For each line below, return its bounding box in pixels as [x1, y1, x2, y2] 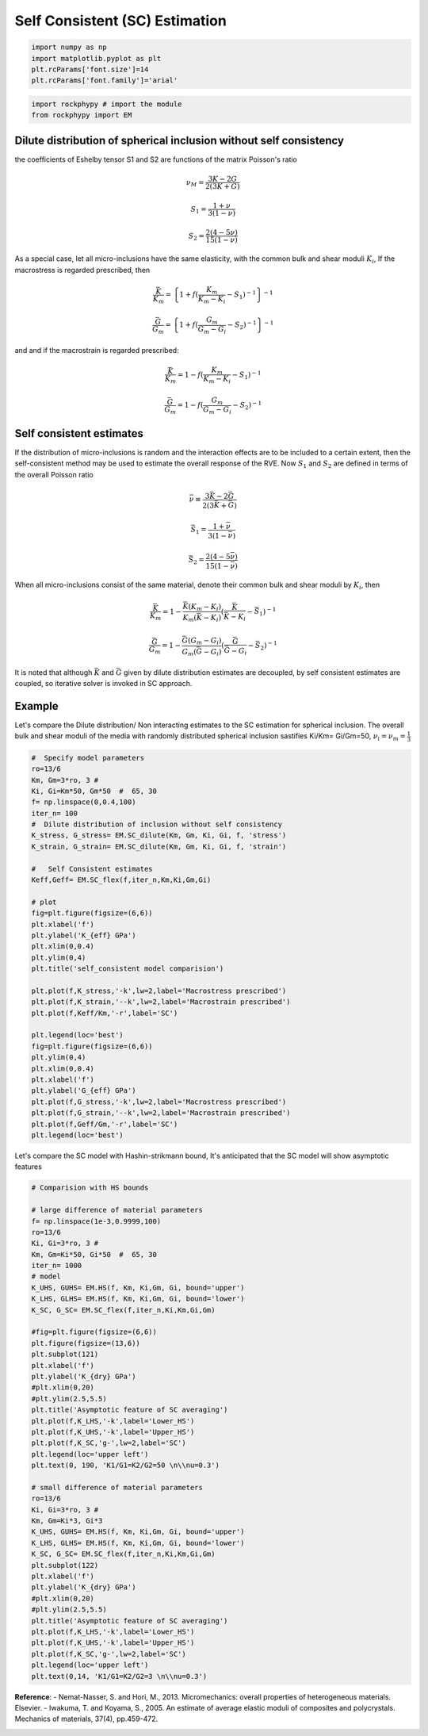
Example [14, 699, 59, 713]
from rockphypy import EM [31, 111, 132, 120]
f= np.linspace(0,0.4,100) [31, 798, 136, 807]
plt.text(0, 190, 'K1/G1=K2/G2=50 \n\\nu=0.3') [31, 1461, 220, 1470]
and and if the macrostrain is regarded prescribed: [14, 345, 179, 354]
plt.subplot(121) [31, 1350, 99, 1359]
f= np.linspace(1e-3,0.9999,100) [31, 1217, 162, 1225]
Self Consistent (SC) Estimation [14, 12, 227, 29]
